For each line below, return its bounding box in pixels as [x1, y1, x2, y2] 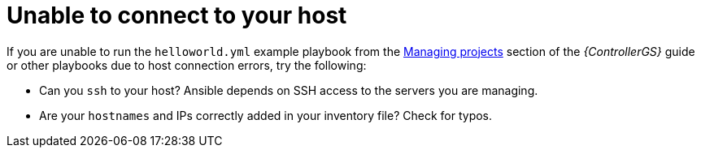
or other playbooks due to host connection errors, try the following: [7, 58, 367, 72]
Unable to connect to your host [7, 2, 347, 29]
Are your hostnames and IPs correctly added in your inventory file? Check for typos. [39, 108, 493, 122]
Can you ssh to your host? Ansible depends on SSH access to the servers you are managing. [39, 83, 538, 97]
